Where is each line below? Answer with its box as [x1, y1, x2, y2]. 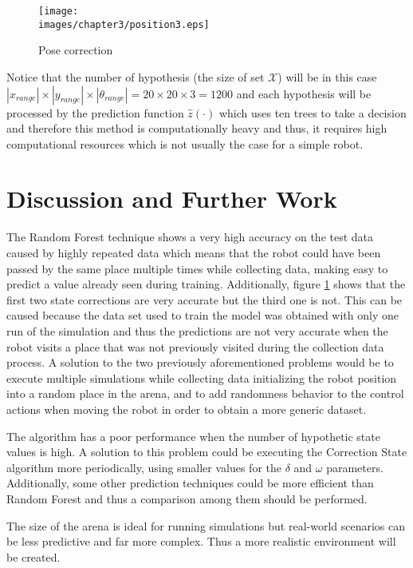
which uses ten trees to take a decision [218, 104, 407, 121]
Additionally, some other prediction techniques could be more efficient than [6, 475, 374, 491]
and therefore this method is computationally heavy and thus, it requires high [6, 120, 387, 137]
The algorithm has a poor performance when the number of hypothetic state [6, 427, 380, 444]
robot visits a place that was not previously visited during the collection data [6, 338, 384, 355]
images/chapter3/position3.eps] [38, 18, 210, 30]
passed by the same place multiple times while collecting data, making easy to [6, 260, 388, 276]
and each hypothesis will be [236, 85, 372, 101]
